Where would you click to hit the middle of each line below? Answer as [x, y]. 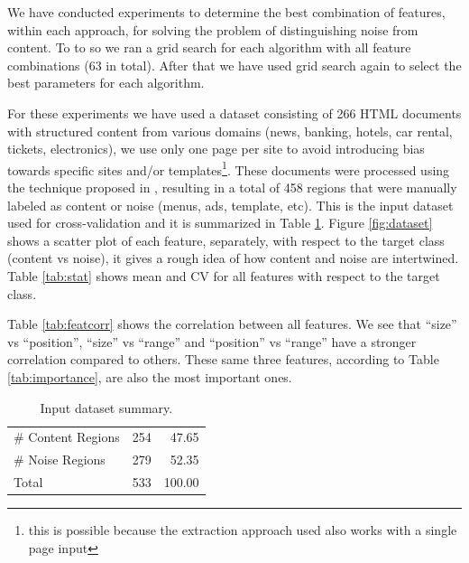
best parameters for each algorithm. [106, 83]
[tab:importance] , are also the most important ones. [150, 376]
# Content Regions [67, 437]
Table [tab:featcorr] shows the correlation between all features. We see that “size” [232, 324]
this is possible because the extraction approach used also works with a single [243, 530]
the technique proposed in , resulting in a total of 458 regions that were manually [232, 187]
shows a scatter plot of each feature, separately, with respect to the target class [226, 240]
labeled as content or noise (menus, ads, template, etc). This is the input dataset [230, 205]
